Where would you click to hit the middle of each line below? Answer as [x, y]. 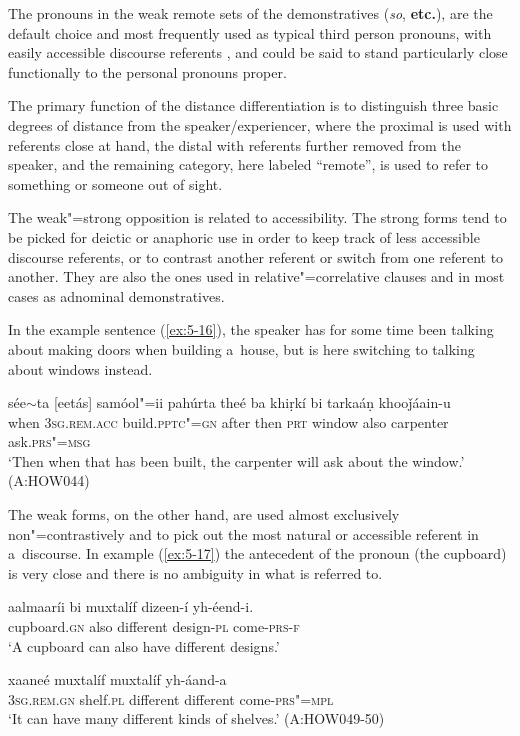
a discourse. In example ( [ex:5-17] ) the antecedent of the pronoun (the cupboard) [257, 553]
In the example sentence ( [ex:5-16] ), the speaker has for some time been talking [251, 329]
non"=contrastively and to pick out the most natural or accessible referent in [243, 533]
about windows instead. [80, 368]
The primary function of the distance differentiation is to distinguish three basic [253, 105]
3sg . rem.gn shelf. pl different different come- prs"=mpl [171, 698]
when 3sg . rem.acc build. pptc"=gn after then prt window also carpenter [228, 421]
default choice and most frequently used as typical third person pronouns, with [250, 32]
